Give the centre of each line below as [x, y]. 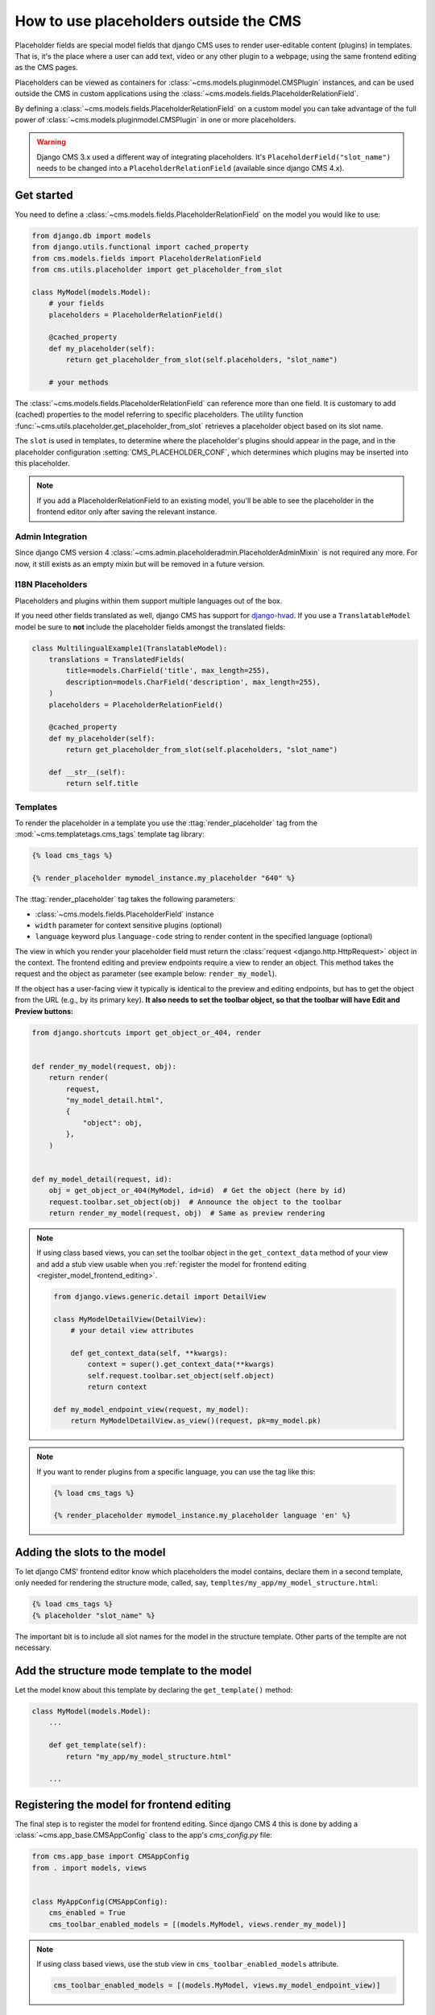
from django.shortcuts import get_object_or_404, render [147, 1032]
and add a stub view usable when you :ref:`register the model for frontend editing [172, 1264]
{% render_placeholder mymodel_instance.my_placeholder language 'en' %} [202, 1516]
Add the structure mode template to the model [133, 1670]
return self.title [102, 783]
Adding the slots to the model [90, 1552]
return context [118, 1387]
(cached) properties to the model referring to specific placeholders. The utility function [159, 414]
